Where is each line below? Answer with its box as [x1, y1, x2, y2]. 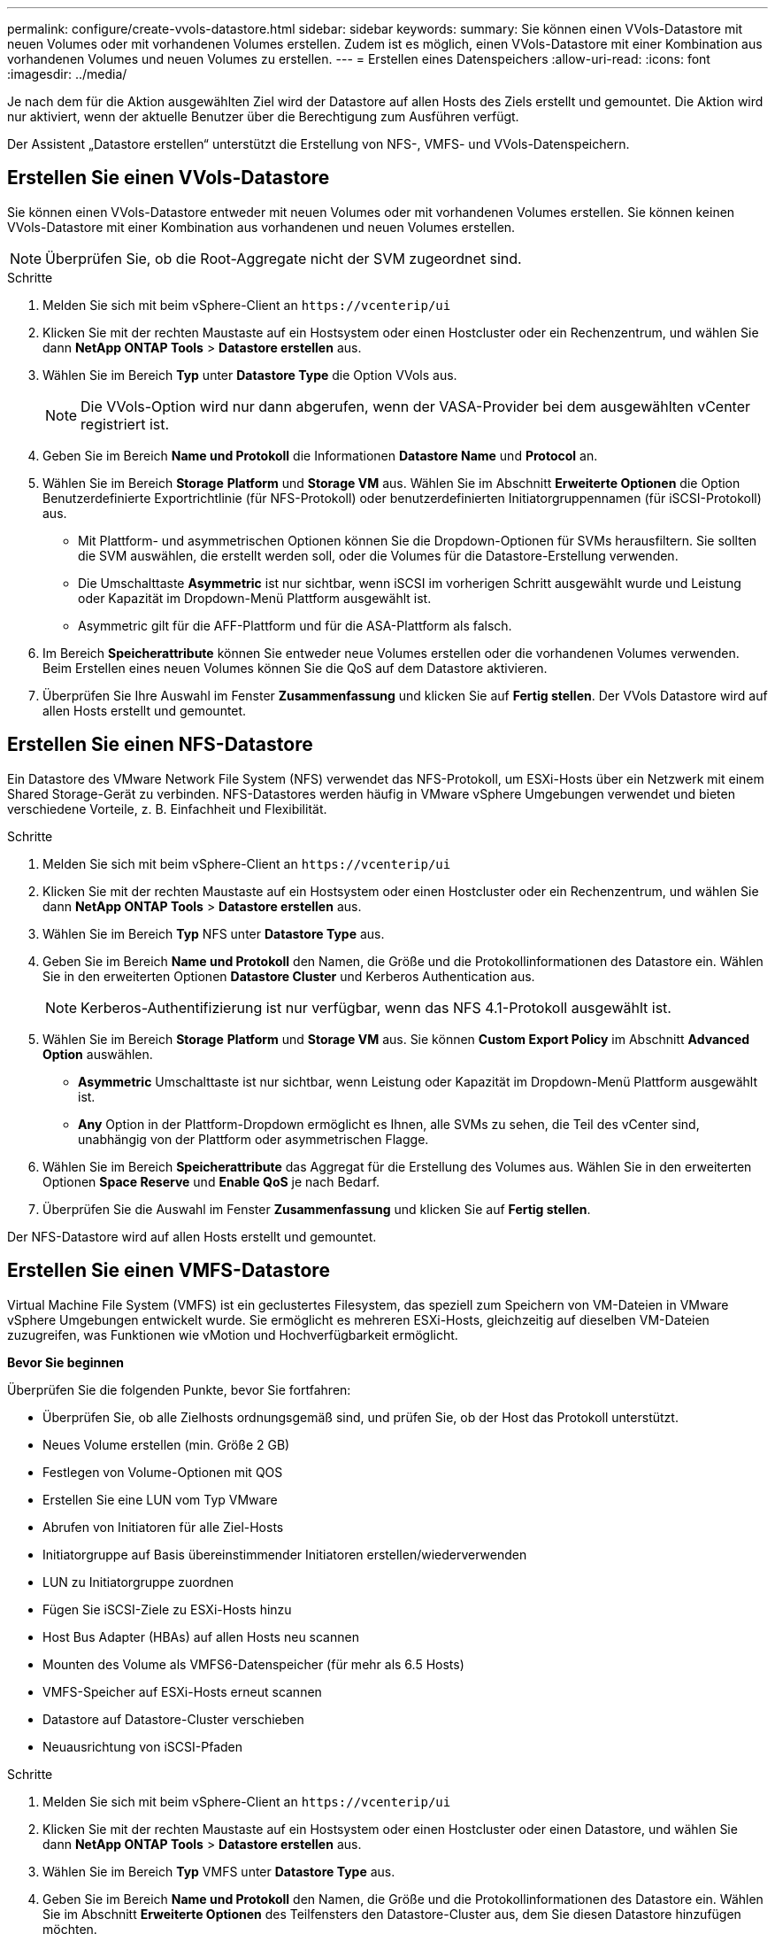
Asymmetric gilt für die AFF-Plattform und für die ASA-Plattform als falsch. [78, 617, 512, 633]
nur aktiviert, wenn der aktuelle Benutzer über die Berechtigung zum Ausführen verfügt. [7, 109, 519, 124]
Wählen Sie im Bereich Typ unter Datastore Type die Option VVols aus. [42, 367, 457, 383]
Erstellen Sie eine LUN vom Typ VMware [42, 1491, 278, 1507]
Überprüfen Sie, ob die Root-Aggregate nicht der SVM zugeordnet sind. [45, 249, 522, 267]
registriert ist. [81, 414, 170, 433]
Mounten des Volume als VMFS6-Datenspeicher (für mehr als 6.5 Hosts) [42, 1656, 464, 1672]
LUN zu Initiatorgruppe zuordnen [42, 1574, 234, 1590]
